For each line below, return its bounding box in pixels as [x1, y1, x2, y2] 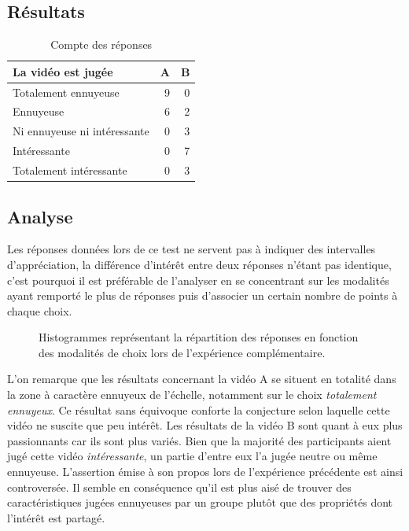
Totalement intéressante [13, 162, 127, 179]
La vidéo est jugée [13, 63, 113, 79]
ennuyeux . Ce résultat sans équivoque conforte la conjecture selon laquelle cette [7, 401, 390, 418]
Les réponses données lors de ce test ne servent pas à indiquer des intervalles [7, 241, 376, 257]
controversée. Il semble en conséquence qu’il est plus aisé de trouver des [7, 478, 352, 495]
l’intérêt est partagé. [7, 509, 105, 525]
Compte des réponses [50, 36, 153, 53]
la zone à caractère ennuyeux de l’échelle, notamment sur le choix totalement [7, 386, 377, 403]
